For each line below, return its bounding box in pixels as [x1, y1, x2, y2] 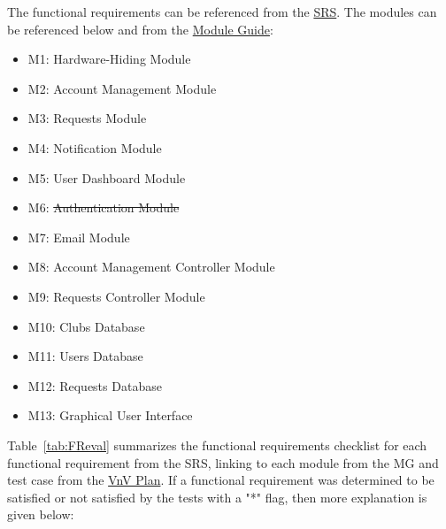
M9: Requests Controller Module [27, 287, 205, 305]
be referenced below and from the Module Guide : [7, 19, 273, 38]
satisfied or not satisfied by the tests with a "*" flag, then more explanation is [7, 487, 427, 506]
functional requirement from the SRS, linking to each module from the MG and [7, 453, 439, 471]
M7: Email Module [27, 227, 130, 246]
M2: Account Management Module [27, 79, 217, 97]
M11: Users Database [27, 347, 143, 365]
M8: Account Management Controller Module [27, 257, 275, 276]
